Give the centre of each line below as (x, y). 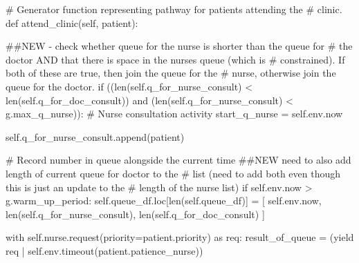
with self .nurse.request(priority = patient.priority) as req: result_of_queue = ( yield (180, 237)
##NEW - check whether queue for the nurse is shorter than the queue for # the (179, 46)
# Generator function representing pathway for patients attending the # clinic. (174, 9)
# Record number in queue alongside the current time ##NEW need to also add (178, 160)
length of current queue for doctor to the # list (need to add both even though (173, 173)
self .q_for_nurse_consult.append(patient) (95, 136)
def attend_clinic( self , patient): (72, 22)
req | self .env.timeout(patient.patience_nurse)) (104, 250)
